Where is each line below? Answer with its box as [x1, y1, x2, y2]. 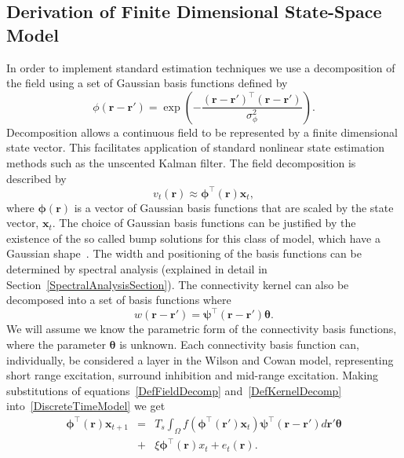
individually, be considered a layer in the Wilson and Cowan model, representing [6, 351, 394, 368]
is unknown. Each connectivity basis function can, [119, 335, 359, 352]
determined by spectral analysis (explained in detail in [6, 261, 268, 277]
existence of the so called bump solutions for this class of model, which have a [6, 229, 380, 246]
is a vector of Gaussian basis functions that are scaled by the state [74, 199, 394, 215]
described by [6, 170, 67, 186]
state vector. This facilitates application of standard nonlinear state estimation [6, 139, 385, 156]
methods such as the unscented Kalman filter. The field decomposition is [6, 154, 356, 170]
